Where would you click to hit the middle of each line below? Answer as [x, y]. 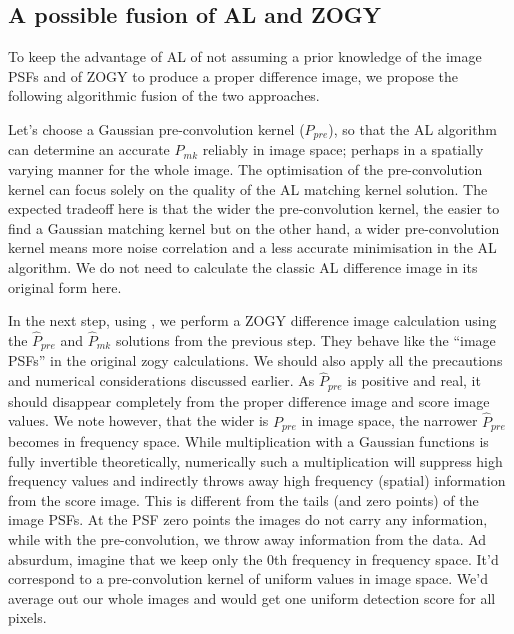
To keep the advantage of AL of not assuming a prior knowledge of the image [245, 56]
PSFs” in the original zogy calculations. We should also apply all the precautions [255, 360]
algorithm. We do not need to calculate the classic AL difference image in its [243, 267]
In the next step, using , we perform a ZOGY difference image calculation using [252, 320]
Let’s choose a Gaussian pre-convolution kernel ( [156, 128]
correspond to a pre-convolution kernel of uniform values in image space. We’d [248, 578]
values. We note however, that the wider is [138, 420]
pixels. [27, 617]
